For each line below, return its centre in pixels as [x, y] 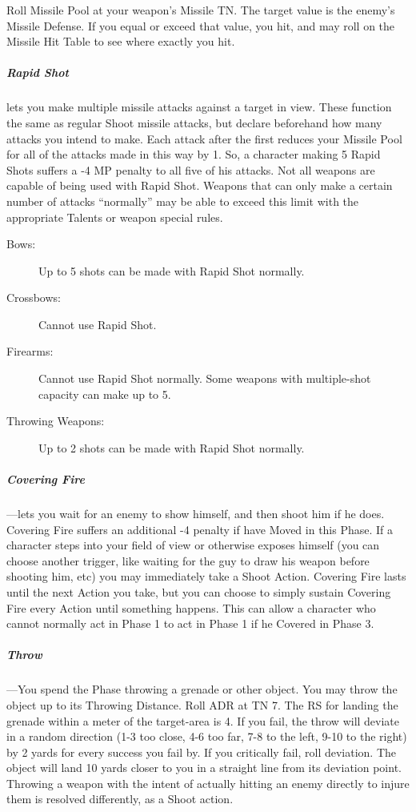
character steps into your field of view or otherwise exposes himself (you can [193, 545]
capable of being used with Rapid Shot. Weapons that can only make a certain [200, 185]
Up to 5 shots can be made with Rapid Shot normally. [172, 270]
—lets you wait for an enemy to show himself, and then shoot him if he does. [196, 513]
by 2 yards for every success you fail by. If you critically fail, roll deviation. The [202, 752]
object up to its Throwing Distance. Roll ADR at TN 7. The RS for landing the [202, 704]
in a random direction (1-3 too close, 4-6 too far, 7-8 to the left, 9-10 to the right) [207, 736]
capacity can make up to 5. [105, 394]
